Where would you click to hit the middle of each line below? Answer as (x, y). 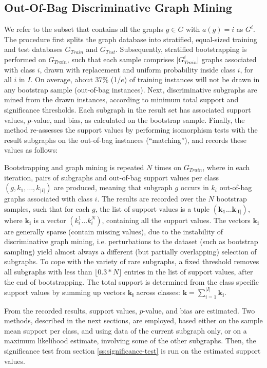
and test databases (33, 49)
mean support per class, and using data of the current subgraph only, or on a (126, 330)
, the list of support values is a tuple (152, 208)
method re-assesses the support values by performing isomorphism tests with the (131, 130)
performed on (25, 59)
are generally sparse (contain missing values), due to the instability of (114, 231)
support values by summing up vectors (65, 292)
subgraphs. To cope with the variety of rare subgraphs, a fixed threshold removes (132, 261)
